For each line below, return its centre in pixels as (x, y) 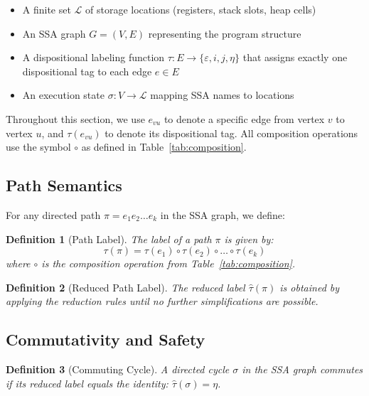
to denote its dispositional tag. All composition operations (231, 133)
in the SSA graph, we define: (223, 214)
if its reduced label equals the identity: (87, 383)
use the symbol (38, 147)
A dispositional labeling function (93, 57)
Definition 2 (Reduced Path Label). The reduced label (125, 287)
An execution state (63, 95)
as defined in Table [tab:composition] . (164, 147)
